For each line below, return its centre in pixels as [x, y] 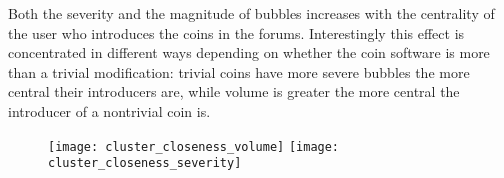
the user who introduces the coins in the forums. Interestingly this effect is [236, 32]
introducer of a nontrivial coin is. [109, 110]
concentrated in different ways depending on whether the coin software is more [249, 52]
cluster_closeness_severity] [145, 163]
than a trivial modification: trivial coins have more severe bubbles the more [239, 71]
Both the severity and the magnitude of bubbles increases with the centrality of [251, 13]
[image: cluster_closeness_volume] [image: [194, 146]
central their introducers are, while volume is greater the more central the [234, 91]
